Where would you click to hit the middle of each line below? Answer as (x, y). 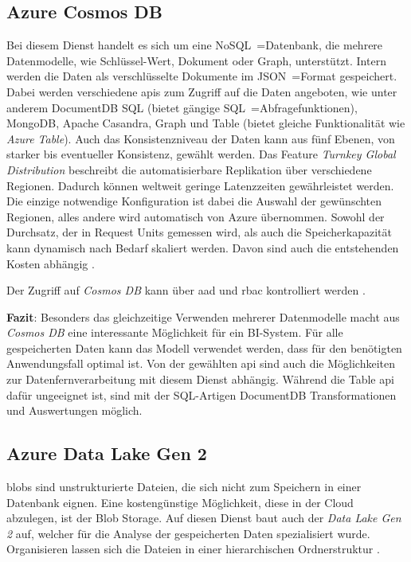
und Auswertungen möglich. (74, 410)
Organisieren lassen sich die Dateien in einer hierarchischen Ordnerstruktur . (193, 549)
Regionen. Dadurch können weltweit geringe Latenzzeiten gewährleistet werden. (200, 185)
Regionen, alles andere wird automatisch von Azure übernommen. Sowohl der (196, 216)
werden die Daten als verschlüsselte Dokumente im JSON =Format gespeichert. (202, 76)
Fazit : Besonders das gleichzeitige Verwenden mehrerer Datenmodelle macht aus (203, 316)
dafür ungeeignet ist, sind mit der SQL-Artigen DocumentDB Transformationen (202, 394)
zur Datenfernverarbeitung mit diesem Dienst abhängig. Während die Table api (200, 379)
